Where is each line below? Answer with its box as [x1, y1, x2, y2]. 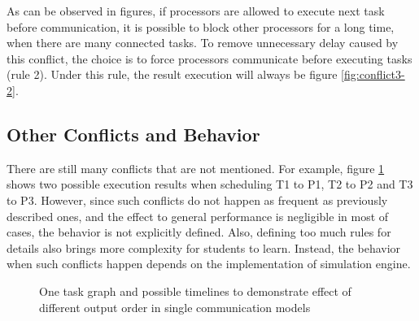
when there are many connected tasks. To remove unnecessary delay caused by [7, 34, 399, 51]
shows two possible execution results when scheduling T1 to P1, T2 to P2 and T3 [7, 176, 413, 193]
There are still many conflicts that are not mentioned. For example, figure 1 [7, 159, 385, 176]
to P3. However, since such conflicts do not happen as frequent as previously [7, 191, 388, 208]
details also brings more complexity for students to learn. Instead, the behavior [7, 239, 401, 256]
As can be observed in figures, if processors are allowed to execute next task [7, 2, 385, 19]
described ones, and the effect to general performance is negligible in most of [7, 207, 389, 224]
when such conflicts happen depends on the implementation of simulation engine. [7, 255, 411, 272]
